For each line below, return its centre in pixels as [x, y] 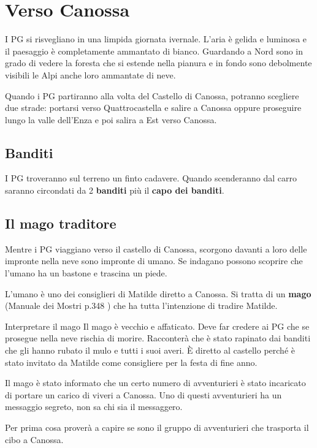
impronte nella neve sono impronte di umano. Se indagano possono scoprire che [154, 261]
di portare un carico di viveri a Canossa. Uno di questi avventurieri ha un [143, 394]
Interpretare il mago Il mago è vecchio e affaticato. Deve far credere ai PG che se [157, 326]
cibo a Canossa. [34, 439]
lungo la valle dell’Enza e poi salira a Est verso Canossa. [111, 119]
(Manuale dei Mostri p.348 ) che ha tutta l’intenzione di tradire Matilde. [141, 306]
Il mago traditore [61, 223]
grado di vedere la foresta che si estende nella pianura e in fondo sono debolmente [158, 63]
